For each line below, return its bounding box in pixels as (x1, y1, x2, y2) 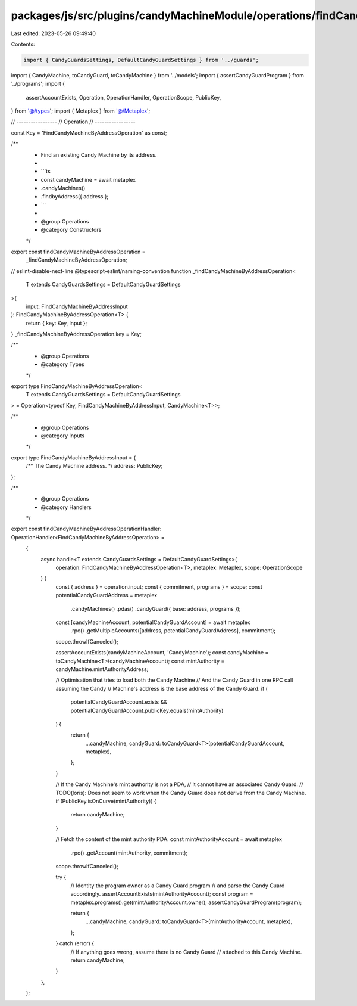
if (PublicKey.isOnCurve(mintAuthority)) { (55, 797, 157, 805)
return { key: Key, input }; (26, 319, 87, 327)
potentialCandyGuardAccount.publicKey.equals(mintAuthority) (70, 707, 224, 714)
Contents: (11, 41, 35, 48)
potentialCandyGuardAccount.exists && (70, 698, 168, 706)
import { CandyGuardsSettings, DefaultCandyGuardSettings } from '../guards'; (23, 57, 259, 63)
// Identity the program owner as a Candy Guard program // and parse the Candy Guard (70, 882, 285, 889)
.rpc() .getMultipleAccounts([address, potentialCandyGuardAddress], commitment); (70, 627, 276, 634)
